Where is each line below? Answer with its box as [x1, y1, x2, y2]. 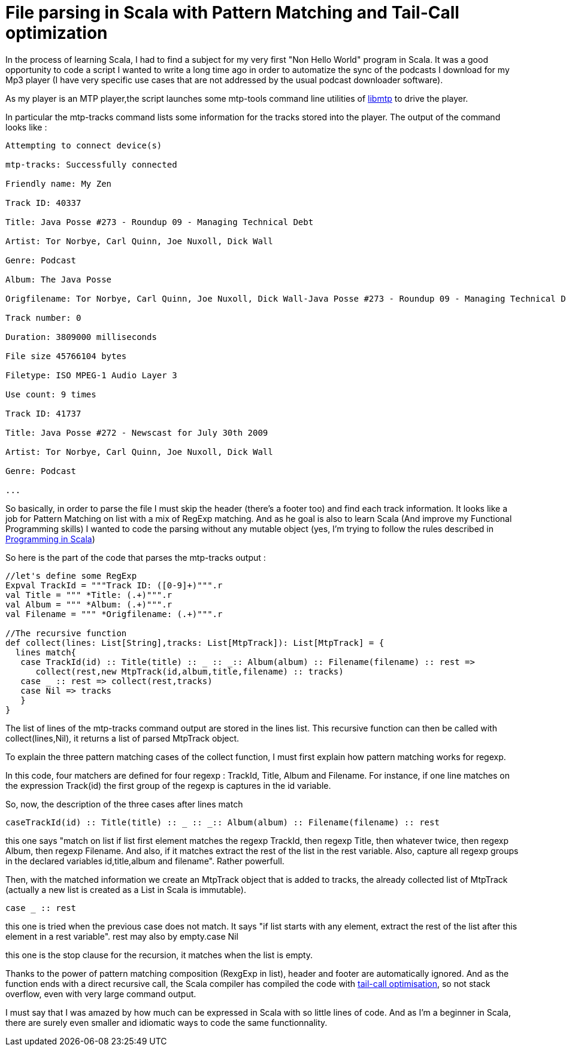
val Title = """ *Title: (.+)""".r [5, 590, 172, 600]
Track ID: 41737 [5, 408, 81, 418]
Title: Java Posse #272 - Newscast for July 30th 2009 [5, 427, 268, 438]
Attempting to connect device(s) [5, 140, 162, 150]
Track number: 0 [5, 312, 81, 323]
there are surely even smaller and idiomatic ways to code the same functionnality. [5, 1017, 328, 1028]
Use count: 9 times [5, 389, 96, 399]
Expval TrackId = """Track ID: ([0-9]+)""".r [5, 580, 223, 590]
